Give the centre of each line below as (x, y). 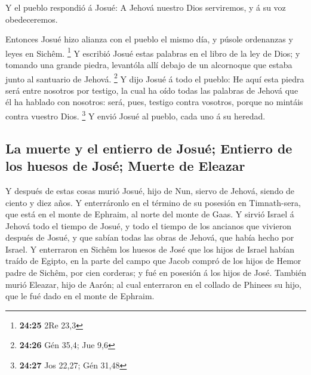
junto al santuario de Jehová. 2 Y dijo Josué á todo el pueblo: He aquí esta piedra (155, 78)
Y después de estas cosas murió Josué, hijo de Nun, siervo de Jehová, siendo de (150, 190)
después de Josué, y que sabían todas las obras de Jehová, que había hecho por (150, 237)
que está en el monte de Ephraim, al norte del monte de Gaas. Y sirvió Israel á (150, 214)
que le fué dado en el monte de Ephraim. (80, 296)
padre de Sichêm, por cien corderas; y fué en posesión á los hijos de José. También (156, 273)
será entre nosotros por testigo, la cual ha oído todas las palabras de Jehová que (152, 90)
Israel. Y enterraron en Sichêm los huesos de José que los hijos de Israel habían (150, 249)
